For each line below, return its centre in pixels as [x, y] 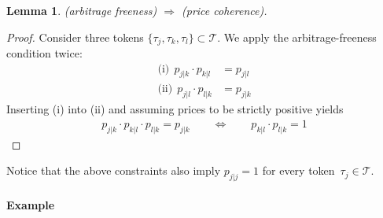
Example [31, 204]
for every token [298, 170]
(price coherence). [225, 10]
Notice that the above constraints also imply [114, 170]
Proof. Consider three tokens [75, 37]
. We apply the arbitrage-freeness [297, 37]
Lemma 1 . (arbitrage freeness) [82, 10]
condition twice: [44, 53]
